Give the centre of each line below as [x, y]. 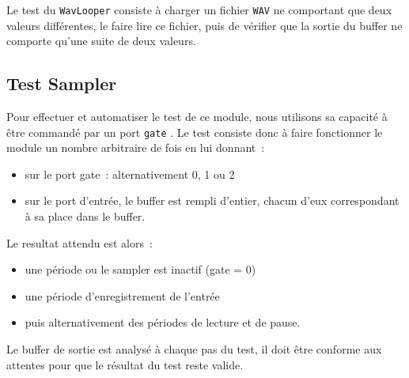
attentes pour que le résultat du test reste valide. [125, 364]
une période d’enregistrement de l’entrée [122, 295]
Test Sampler [62, 83]
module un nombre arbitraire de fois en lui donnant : [136, 147]
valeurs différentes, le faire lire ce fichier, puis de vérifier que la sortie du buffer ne [204, 25]
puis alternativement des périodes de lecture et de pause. [163, 322]
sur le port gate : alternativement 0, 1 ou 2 [130, 174]
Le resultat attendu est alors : [80, 242]
